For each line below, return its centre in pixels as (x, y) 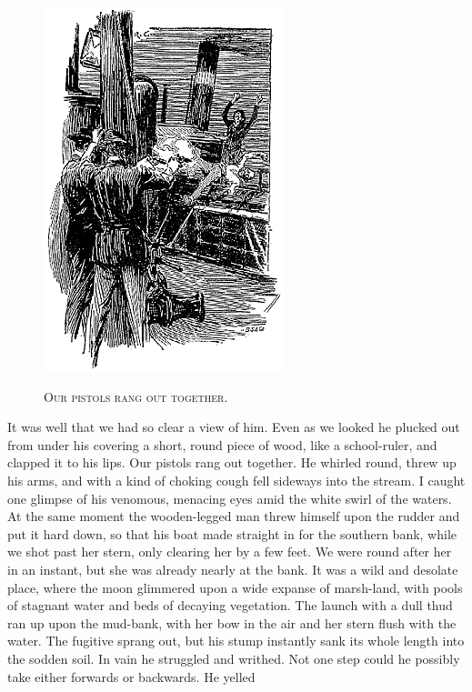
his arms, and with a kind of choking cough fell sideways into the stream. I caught (236, 480)
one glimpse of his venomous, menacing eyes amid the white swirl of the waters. (230, 498)
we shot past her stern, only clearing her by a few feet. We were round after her (230, 552)
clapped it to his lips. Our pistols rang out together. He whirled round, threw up (232, 462)
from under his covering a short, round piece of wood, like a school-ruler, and (222, 444)
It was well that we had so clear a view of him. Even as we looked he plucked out (234, 427)
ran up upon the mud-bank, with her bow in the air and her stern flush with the (232, 622)
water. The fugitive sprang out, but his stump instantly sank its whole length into (236, 641)
